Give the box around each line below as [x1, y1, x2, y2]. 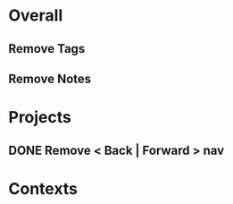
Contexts [8, 178, 78, 199]
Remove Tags [8, 41, 86, 56]
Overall [8, 5, 63, 26]
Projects [8, 107, 72, 128]
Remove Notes [8, 71, 92, 86]
